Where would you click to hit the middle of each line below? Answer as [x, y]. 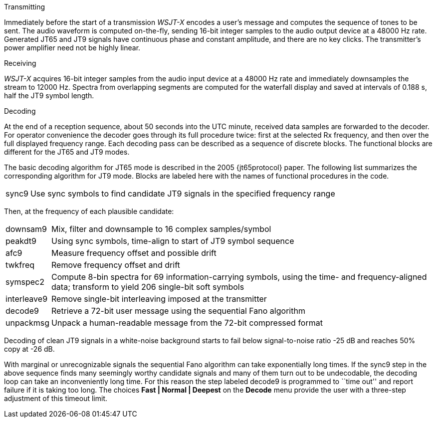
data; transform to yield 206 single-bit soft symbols [148, 287]
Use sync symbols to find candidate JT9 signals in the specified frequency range [183, 194]
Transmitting [25, 7]
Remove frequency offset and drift [116, 265]
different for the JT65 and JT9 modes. [67, 152]
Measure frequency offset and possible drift [134, 253]
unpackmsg [28, 323]
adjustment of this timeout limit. [56, 398]
